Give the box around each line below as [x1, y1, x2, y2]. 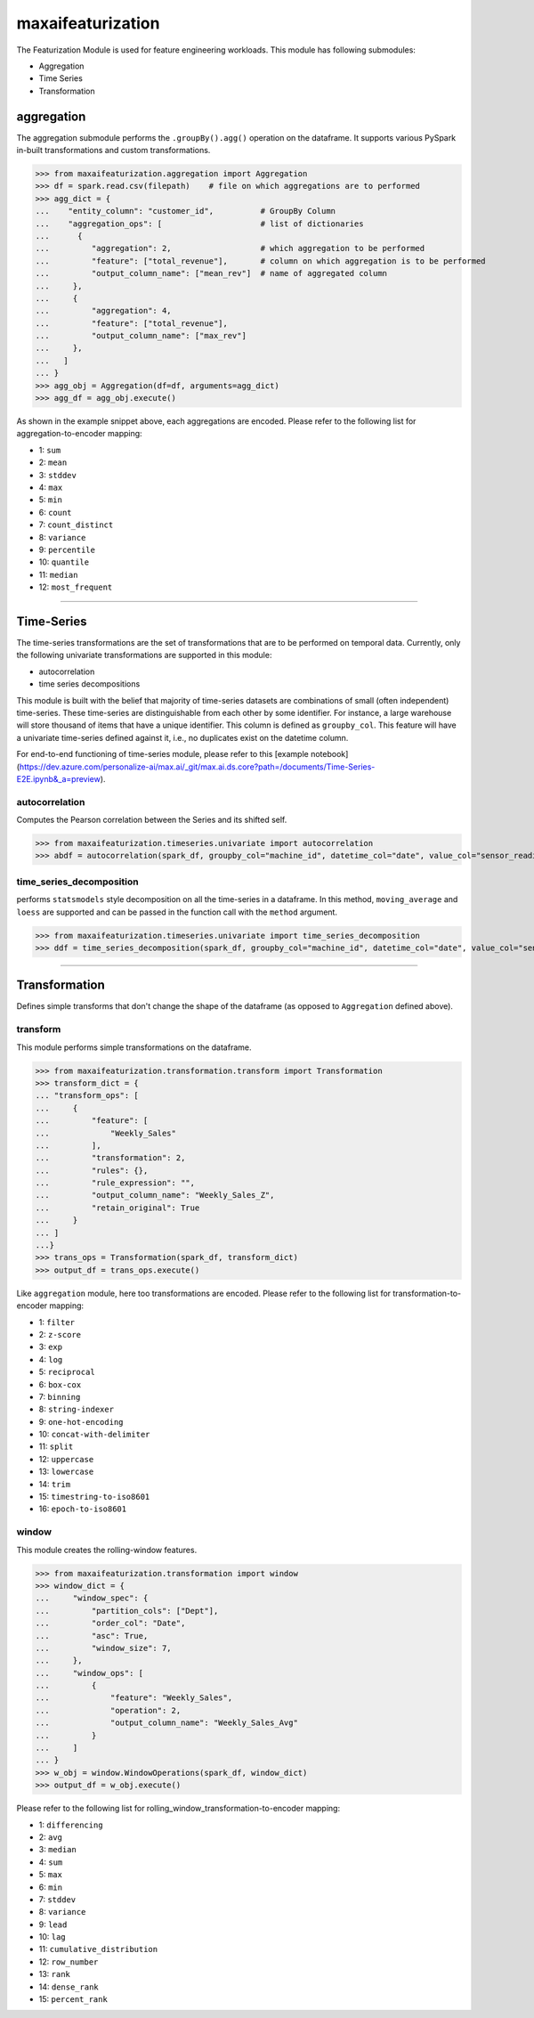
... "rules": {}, [35, 1165, 149, 1176]
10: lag [38, 1932, 66, 1942]
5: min [38, 494, 62, 505]
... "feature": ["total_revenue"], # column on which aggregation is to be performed [35, 256, 486, 266]
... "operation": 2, [35, 1705, 182, 1715]
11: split [38, 1441, 74, 1452]
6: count [38, 507, 72, 517]
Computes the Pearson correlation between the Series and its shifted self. [16, 815, 287, 826]
